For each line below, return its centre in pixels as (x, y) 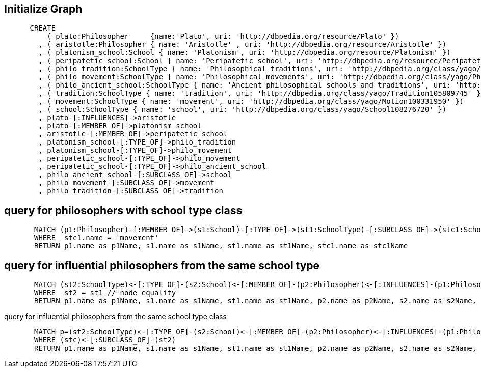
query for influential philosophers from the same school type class (115, 317)
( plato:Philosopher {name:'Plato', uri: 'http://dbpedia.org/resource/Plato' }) (223, 36)
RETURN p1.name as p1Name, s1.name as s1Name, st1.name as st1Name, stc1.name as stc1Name (221, 246)
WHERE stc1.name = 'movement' (97, 238)
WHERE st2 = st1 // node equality (105, 293)
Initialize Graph (43, 9)
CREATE (43, 28)
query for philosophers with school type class (123, 210)
